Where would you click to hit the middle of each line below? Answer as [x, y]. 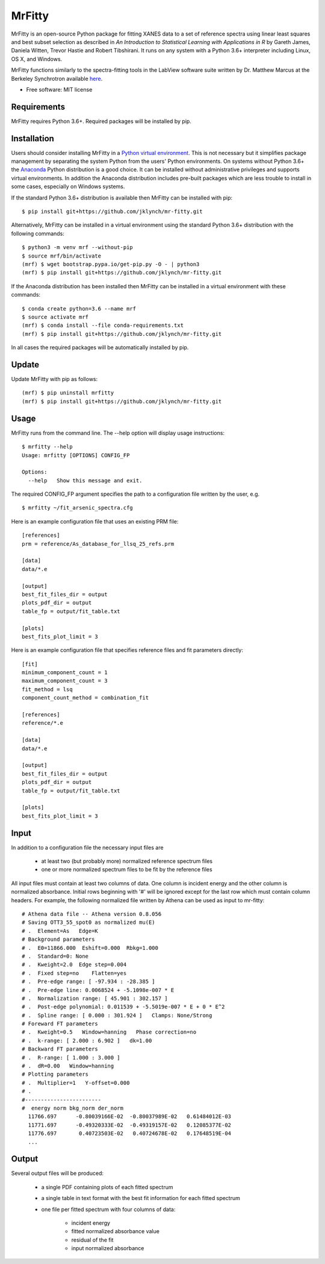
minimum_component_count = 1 [65, 673]
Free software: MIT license [59, 89]
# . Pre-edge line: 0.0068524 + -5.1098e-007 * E [98, 990]
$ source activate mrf [55, 317]
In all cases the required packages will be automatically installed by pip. [100, 347]
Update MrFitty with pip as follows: [54, 379]
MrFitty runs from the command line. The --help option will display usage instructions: [118, 433]
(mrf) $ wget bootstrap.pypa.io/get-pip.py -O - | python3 [111, 264]
